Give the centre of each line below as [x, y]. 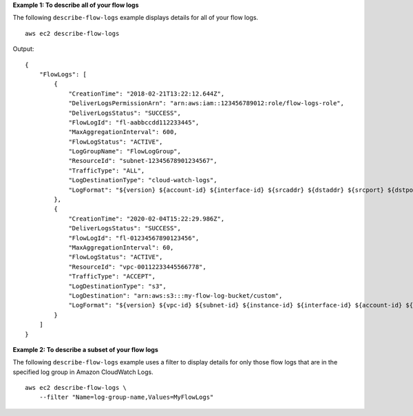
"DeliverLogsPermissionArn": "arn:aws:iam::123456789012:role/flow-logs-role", [206, 103]
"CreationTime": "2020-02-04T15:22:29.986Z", [147, 219]
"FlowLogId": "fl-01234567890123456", [134, 238]
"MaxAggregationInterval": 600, [123, 132]
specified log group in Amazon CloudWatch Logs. [83, 372]
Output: [23, 49]
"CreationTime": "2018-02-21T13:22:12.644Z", [147, 94]
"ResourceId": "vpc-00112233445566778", [137, 267]
